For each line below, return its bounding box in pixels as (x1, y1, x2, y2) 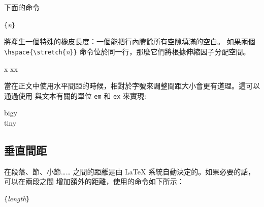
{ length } (4, 193, 30, 203)
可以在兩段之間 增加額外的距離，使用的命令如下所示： (4, 176, 184, 187)
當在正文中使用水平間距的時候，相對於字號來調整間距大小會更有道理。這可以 (4, 80, 260, 91)
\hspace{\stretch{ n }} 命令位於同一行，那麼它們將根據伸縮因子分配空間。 (4, 46, 250, 56)
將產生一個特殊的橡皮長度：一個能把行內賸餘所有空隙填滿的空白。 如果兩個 (4, 36, 255, 47)
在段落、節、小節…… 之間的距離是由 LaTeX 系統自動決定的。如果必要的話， (4, 166, 255, 176)
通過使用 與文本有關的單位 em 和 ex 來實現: (4, 90, 146, 101)
